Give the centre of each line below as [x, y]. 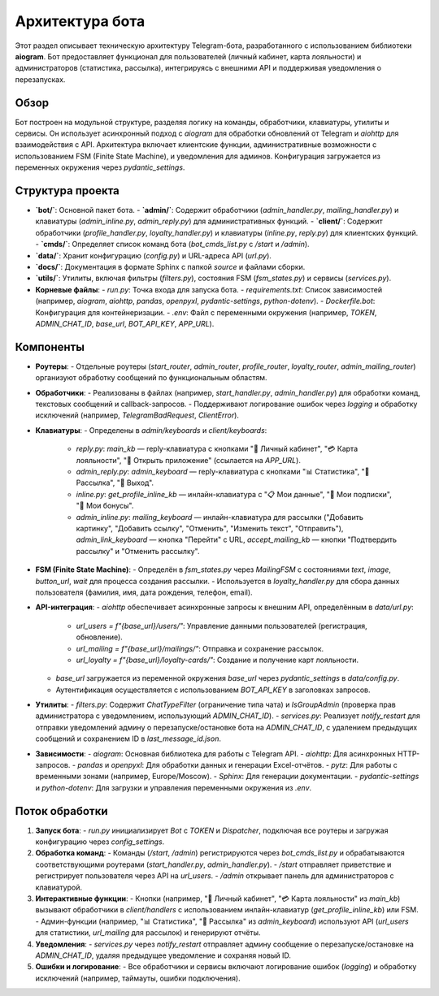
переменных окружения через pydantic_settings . [100, 167]
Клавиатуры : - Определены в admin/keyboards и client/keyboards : [151, 430]
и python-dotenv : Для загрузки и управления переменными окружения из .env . [174, 787]
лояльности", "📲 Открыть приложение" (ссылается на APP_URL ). [188, 460]
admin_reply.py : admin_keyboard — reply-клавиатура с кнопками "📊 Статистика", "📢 [223, 472]
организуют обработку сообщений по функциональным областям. [151, 378]
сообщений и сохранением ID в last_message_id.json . [128, 738]
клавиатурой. [59, 887]
